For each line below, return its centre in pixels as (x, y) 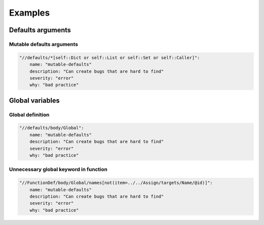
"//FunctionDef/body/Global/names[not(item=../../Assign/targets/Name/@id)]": (116, 183)
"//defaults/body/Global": (52, 128)
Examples (29, 13)
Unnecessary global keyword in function (58, 169)
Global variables (34, 100)
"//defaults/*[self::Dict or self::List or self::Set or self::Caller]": (110, 58)
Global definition (29, 115)
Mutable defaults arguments (44, 44)
